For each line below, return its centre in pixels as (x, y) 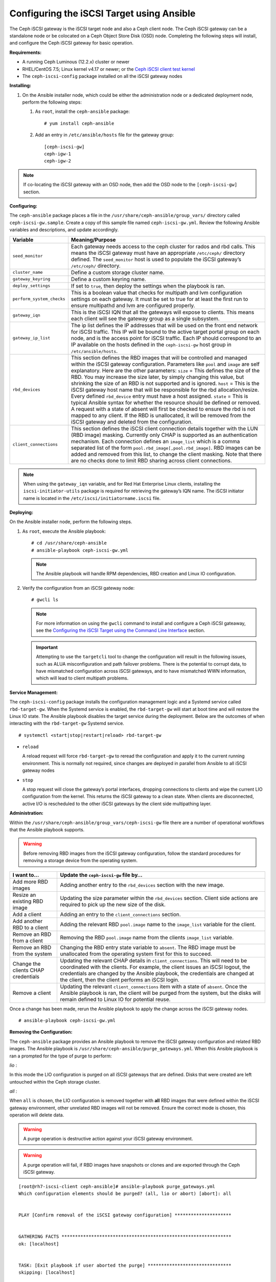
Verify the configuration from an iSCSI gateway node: (78, 588)
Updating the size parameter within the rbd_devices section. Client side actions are (159, 898)
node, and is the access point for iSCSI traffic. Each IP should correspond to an (166, 338)
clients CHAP (28, 970)
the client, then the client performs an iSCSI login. (120, 979)
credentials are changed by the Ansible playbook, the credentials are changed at (157, 973)
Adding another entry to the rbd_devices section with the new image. (142, 885)
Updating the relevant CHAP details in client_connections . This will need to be (154, 960)
